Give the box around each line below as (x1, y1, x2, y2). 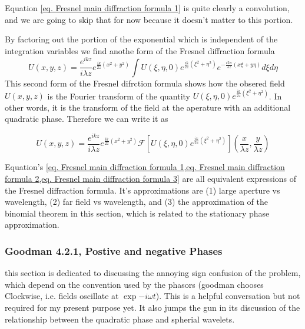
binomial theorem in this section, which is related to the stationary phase (5, 207, 270, 219)
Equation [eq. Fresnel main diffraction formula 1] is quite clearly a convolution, (5, 2, 290, 14)
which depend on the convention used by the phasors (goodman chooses (5, 278, 264, 290)
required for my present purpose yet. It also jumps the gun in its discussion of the (5, 301, 300, 313)
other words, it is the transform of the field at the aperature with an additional (5, 101, 291, 113)
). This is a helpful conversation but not (155, 290, 300, 302)
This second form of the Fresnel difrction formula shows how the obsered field (5, 77, 285, 89)
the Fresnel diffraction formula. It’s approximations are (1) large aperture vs (5, 184, 280, 196)
